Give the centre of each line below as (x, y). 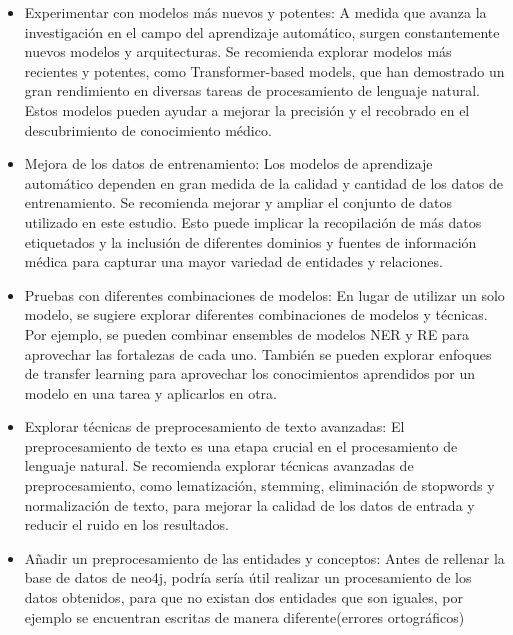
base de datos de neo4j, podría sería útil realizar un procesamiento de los (248, 577)
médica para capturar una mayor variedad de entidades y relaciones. (233, 261)
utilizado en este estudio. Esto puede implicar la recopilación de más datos (253, 221)
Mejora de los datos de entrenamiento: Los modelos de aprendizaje (228, 163)
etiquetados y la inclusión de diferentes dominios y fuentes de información (250, 241)
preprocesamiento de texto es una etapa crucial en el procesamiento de (241, 445)
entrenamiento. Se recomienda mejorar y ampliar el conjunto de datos (238, 202)
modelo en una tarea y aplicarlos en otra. (150, 392)
